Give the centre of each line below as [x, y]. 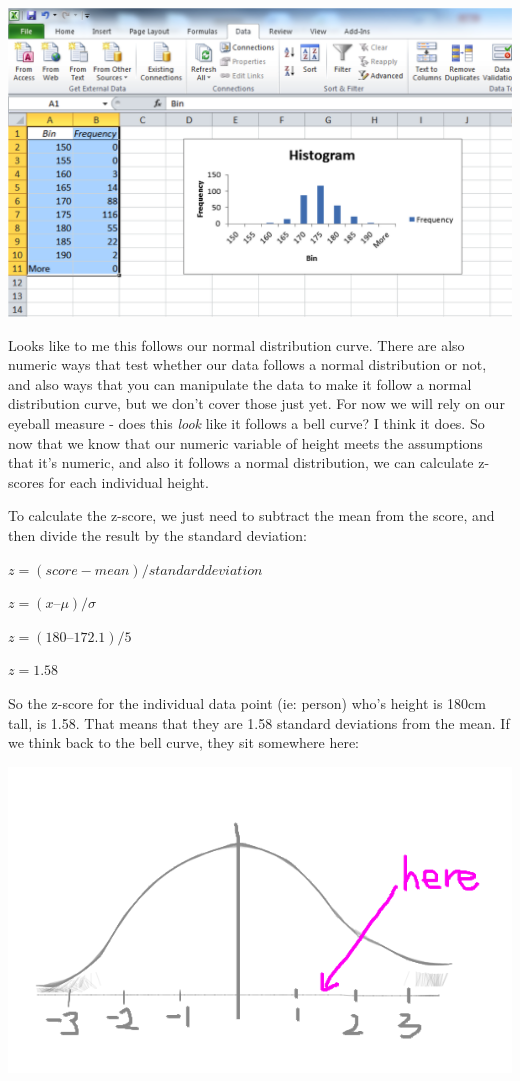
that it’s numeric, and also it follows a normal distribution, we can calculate [241, 462]
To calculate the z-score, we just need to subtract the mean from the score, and [251, 515]
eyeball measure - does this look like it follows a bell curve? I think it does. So [246, 423]
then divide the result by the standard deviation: [157, 535]
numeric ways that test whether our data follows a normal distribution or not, [247, 364]
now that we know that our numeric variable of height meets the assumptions [245, 442]
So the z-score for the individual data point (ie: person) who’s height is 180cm [247, 703]
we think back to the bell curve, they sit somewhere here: [184, 742]
